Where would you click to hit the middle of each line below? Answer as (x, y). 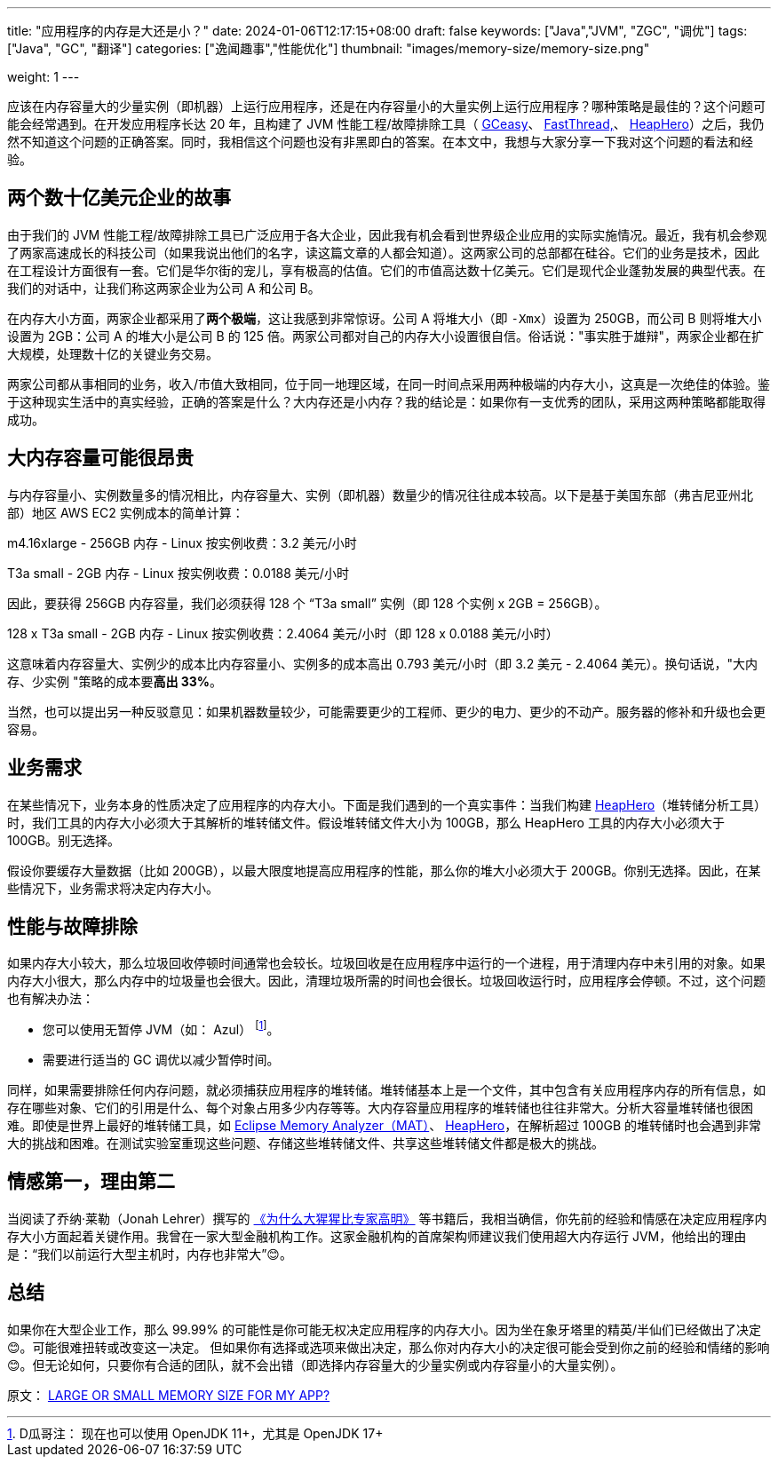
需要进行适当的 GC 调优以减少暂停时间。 (161, 1060)
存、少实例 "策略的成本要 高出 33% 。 (115, 681)
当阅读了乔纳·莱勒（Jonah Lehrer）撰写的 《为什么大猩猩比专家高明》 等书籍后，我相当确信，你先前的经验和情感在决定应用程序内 (387, 1218)
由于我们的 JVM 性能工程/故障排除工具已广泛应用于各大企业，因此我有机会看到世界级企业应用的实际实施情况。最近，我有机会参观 (387, 234)
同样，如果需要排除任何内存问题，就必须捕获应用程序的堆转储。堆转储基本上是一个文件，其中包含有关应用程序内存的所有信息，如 (386, 1090)
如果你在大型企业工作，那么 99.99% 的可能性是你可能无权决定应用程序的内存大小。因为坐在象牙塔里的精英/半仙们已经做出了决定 (384, 1329)
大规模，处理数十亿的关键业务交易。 (113, 353)
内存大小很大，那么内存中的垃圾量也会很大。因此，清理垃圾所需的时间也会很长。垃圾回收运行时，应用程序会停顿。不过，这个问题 (386, 981)
